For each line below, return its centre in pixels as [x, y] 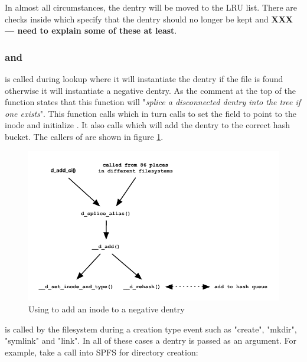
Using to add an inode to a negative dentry [107, 309]
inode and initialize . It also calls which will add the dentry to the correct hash [147, 125]
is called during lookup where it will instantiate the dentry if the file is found [144, 79]
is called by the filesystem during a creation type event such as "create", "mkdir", [151, 329]
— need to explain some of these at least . [91, 30]
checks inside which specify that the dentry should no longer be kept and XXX [149, 19]
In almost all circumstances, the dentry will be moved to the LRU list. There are [151, 7]
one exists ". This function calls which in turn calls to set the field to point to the [151, 113]
